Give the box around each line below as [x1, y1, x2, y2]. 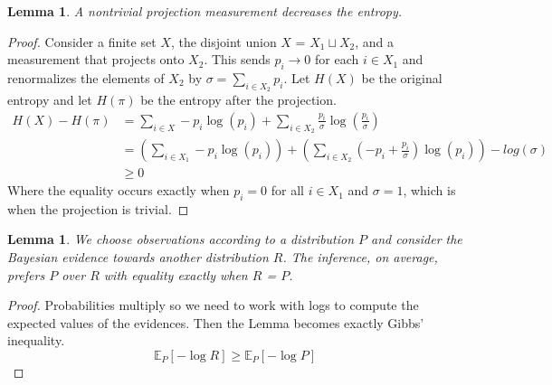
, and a [355, 32, 395, 51]
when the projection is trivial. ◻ [7, 199, 189, 218]
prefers [7, 265, 45, 284]
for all [271, 181, 304, 200]
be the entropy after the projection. [140, 90, 337, 109]
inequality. [7, 331, 65, 350]
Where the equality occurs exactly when [7, 181, 230, 200]
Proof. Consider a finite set [7, 32, 157, 51]
